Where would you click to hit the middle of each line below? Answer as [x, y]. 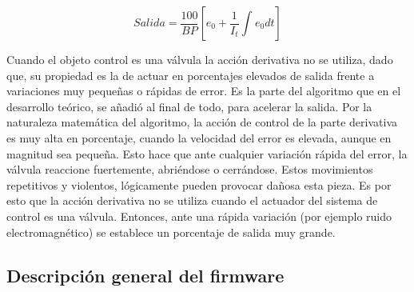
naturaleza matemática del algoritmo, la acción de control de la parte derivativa [202, 122]
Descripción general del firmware [145, 275]
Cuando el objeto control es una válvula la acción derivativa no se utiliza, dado [200, 59]
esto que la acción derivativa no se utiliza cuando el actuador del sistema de [192, 200]
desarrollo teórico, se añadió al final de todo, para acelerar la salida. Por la [189, 106]
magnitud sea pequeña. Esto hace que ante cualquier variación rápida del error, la [207, 153]
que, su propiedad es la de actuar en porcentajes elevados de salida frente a [191, 75]
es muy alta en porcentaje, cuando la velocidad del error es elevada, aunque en [199, 137]
